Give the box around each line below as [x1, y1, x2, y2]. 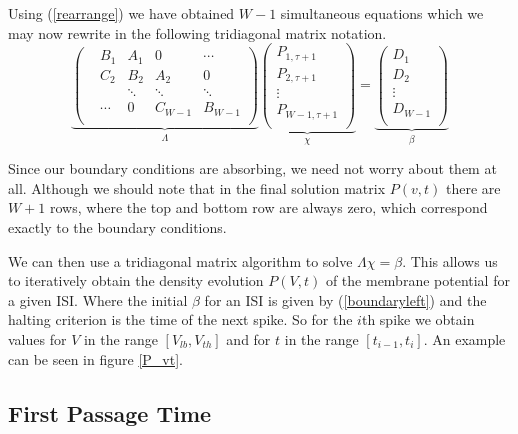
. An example [423, 328, 506, 349]
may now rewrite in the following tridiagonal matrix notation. [8, 22, 387, 43]
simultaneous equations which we [280, 3, 484, 23]
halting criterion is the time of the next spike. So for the [8, 309, 353, 330]
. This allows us [402, 250, 498, 271]
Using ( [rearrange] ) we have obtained [8, 3, 235, 23]
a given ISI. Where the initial [8, 289, 188, 310]
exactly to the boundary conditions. [8, 217, 227, 237]
